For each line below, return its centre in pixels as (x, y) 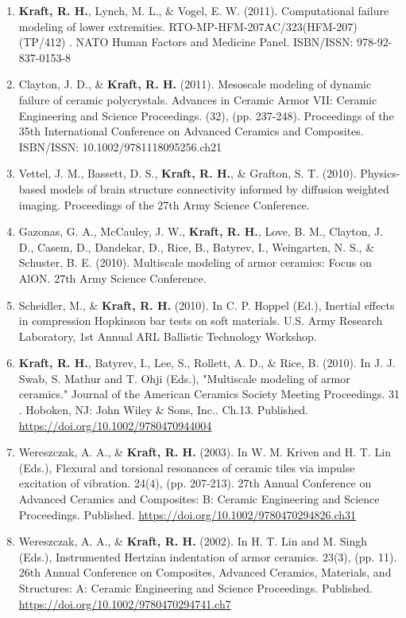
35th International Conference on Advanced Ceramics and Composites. (191, 131)
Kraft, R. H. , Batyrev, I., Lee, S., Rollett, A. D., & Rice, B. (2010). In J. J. (207, 363)
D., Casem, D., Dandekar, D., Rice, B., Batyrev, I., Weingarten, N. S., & (197, 246)
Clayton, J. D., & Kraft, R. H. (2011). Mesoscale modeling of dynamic (195, 84)
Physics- (380, 173)
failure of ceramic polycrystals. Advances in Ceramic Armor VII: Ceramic (198, 99)
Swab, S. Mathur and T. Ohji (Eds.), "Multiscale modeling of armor (184, 378)
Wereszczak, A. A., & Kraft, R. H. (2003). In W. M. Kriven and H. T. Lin (205, 452)
